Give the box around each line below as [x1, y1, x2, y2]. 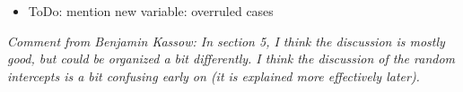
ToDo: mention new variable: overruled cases [28, 2, 274, 20]
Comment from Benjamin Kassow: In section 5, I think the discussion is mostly [7, 31, 445, 50]
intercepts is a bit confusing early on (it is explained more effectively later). [7, 66, 420, 85]
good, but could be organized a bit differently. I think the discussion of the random [7, 49, 456, 68]
